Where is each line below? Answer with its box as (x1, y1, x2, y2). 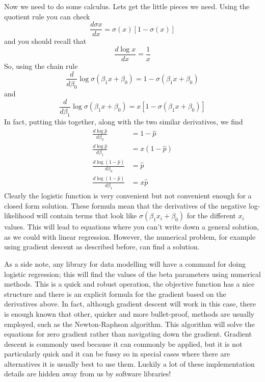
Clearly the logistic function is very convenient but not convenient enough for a (4, 190, 252, 200)
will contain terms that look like (36, 210, 137, 221)
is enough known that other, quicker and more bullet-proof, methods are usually (4, 308, 255, 319)
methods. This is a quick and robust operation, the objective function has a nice (4, 278, 255, 289)
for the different (187, 210, 236, 221)
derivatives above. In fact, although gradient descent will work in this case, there (4, 298, 256, 309)
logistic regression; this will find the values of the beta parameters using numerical (4, 268, 261, 279)
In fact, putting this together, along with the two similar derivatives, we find (4, 116, 243, 126)
